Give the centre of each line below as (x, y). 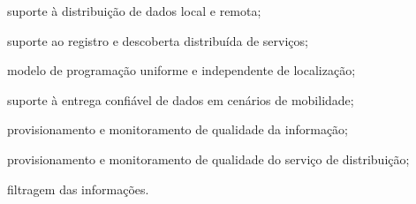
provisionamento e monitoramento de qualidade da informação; (178, 129)
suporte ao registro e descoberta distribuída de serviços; (158, 40)
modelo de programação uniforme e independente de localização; (182, 70)
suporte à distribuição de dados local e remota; (134, 11)
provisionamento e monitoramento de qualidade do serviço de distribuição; (208, 159)
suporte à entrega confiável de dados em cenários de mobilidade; (181, 99)
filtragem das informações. (78, 189)
